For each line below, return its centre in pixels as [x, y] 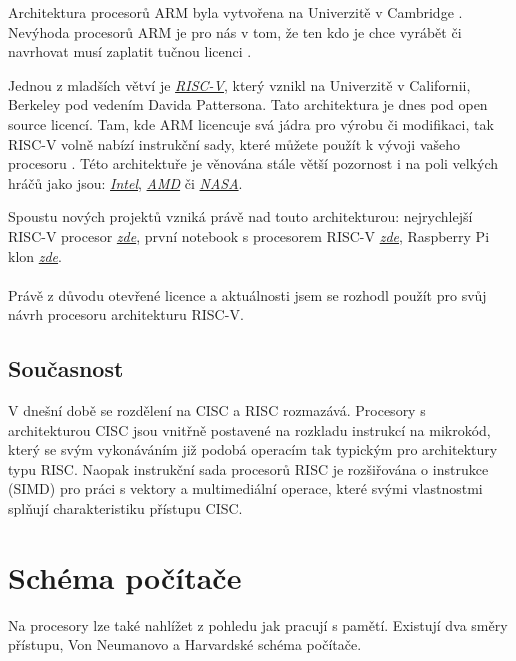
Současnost [66, 368]
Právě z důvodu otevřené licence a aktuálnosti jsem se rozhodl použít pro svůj [247, 294]
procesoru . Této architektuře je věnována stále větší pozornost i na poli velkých [253, 163]
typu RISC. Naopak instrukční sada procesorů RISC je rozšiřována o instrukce [248, 468]
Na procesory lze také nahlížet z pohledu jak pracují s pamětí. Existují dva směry [258, 624]
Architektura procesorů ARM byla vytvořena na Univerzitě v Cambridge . [235, 12]
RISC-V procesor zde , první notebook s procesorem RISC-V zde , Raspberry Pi [249, 235]
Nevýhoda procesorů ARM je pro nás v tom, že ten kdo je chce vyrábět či [235, 31]
